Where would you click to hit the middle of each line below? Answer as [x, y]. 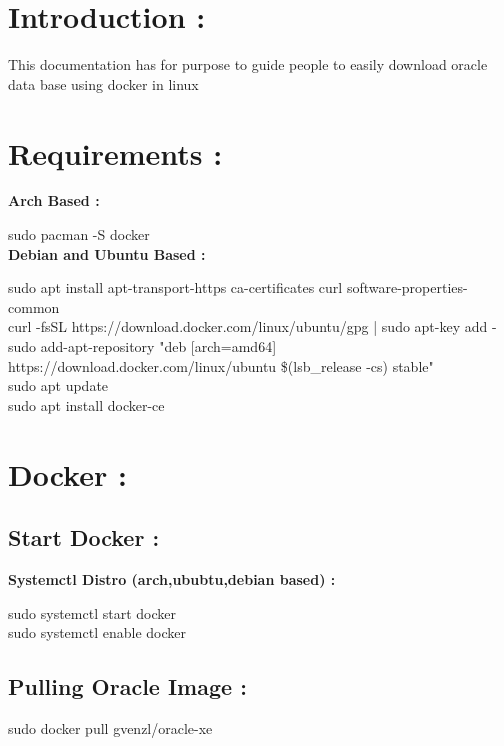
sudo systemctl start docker [92, 612]
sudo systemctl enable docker [97, 632]
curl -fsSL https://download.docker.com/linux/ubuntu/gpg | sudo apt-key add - [252, 326]
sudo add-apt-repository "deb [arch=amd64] [142, 346]
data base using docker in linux [103, 83]
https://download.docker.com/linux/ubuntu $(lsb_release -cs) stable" [221, 365]
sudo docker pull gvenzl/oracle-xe [110, 727]
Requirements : [115, 152]
